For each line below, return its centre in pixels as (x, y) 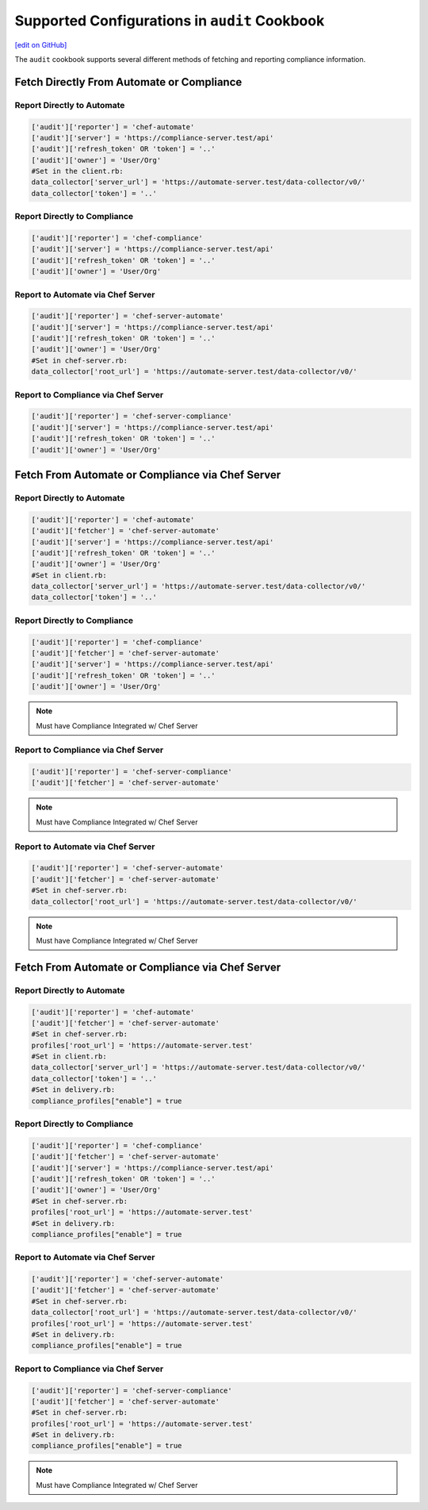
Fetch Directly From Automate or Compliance (128, 82)
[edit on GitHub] (41, 44)
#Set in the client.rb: (78, 171)
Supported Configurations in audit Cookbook (170, 21)
